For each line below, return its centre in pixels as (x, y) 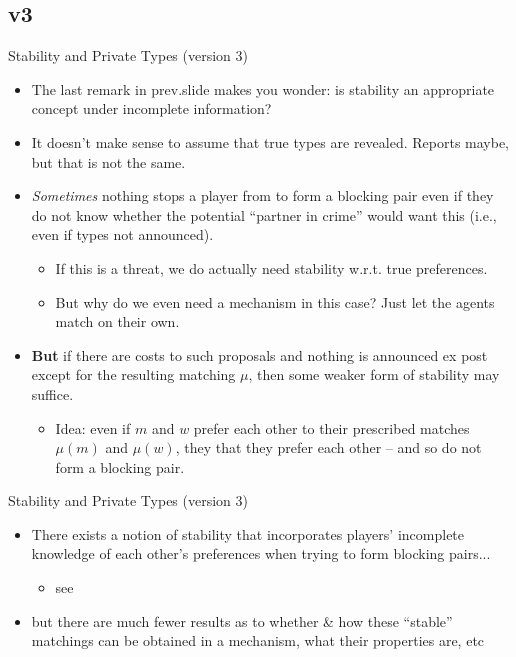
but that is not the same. (108, 161)
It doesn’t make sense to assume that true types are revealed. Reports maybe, (270, 141)
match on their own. (117, 321)
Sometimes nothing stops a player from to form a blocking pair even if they (262, 195)
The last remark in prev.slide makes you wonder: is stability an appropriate (263, 88)
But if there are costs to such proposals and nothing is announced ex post (259, 354)
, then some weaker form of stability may (374, 374)
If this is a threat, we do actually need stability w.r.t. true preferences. (271, 267)
